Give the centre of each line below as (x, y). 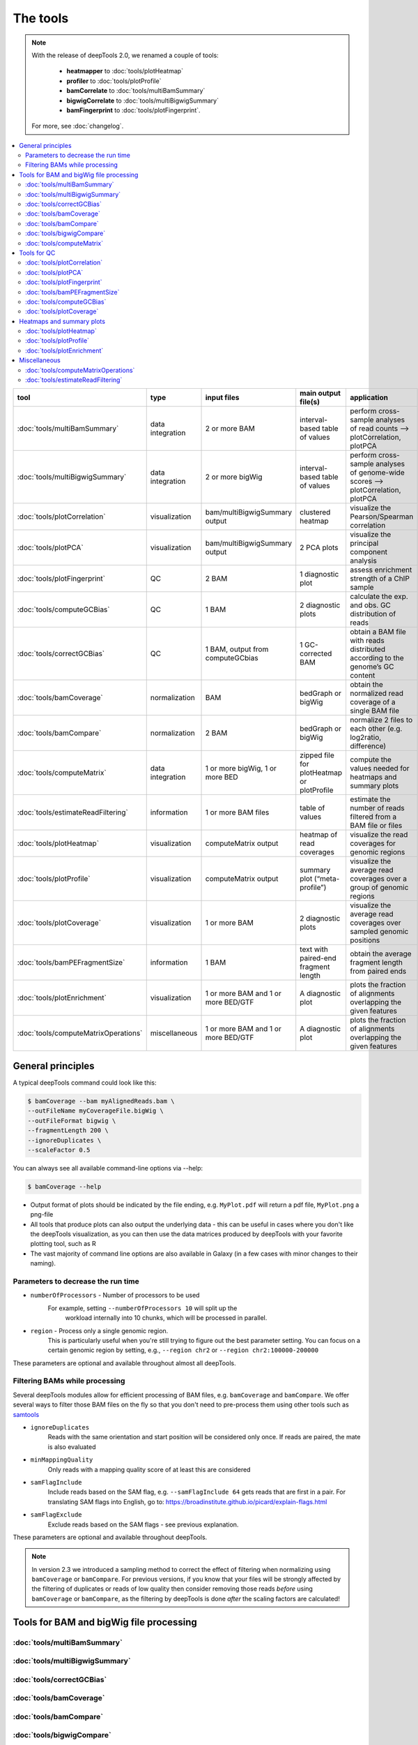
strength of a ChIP (380, 579)
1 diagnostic (319, 574)
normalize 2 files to (381, 720)
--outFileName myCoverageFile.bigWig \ (95, 1111)
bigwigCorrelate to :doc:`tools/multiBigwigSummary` (143, 101)
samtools (26, 1414)
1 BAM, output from (237, 649)
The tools (41, 18)
